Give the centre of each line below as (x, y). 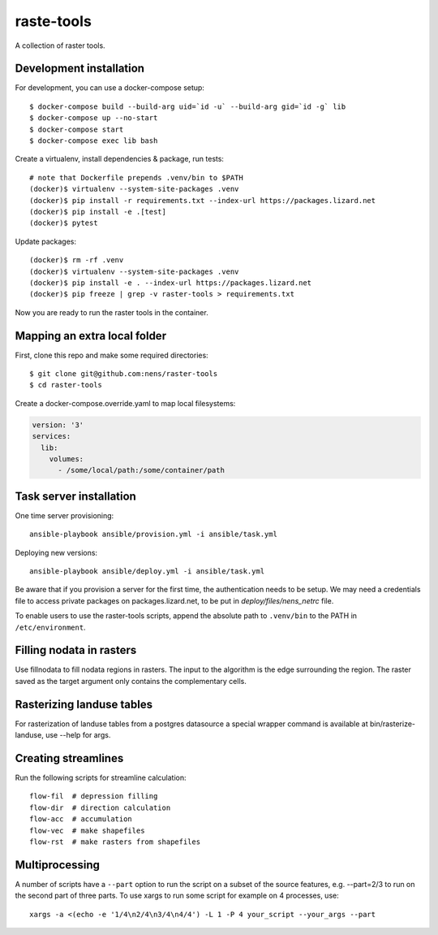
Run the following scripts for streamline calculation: (101, 778)
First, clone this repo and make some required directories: (112, 355)
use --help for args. (78, 735)
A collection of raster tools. (60, 45)
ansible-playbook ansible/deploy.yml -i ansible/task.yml (147, 571)
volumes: (67, 459)
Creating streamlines (69, 758)
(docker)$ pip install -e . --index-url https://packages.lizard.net (171, 283)
